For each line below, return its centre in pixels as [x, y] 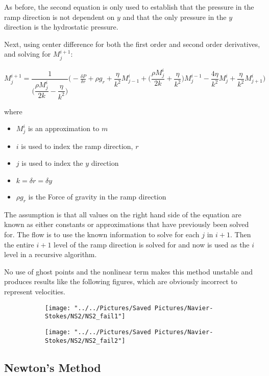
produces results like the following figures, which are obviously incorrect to [121, 281]
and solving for [28, 54]
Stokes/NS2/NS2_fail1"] [85, 317]
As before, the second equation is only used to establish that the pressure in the [129, 7]
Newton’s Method [53, 367]
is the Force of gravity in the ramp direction [97, 197]
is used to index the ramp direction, [77, 146]
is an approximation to [64, 128]
